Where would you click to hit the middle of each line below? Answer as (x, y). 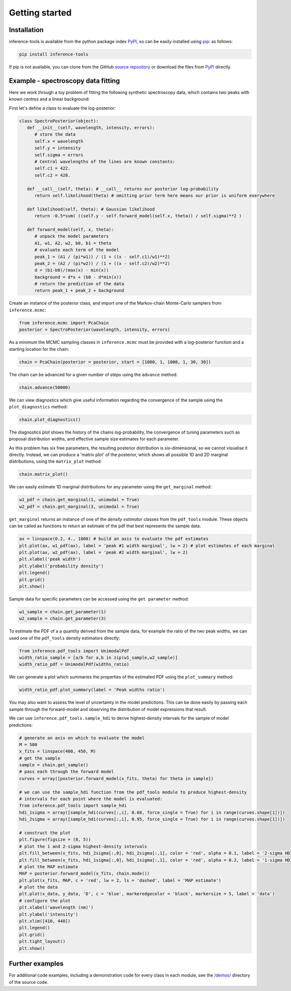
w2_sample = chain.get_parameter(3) (63, 619)
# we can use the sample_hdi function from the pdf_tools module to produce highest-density (133, 792)
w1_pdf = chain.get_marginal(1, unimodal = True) (79, 500)
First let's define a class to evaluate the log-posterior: (62, 108)
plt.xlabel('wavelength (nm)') (57, 908)
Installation (26, 30)
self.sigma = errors (59, 155)
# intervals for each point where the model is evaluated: (91, 799)
